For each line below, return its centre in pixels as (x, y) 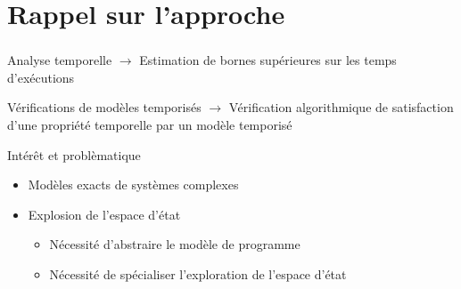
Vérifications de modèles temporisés (104, 107)
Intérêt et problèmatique (74, 154)
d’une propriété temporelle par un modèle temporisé (150, 125)
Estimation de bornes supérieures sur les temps (268, 60)
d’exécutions (41, 77)
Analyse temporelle (60, 60)
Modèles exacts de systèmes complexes (133, 185)
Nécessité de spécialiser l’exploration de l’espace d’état (198, 274)
